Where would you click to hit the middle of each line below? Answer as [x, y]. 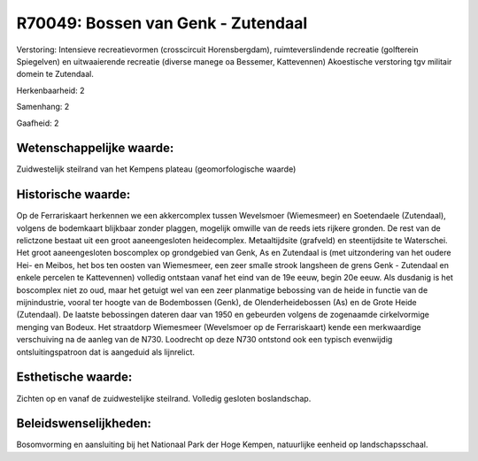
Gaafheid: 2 [38, 123]
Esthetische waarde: [74, 377]
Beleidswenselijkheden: [84, 423]
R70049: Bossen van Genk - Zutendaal [162, 23]
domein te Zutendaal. [55, 74]
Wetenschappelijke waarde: [95, 148]
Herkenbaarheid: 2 [50, 90]
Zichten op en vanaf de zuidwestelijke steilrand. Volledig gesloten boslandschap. [164, 398]
